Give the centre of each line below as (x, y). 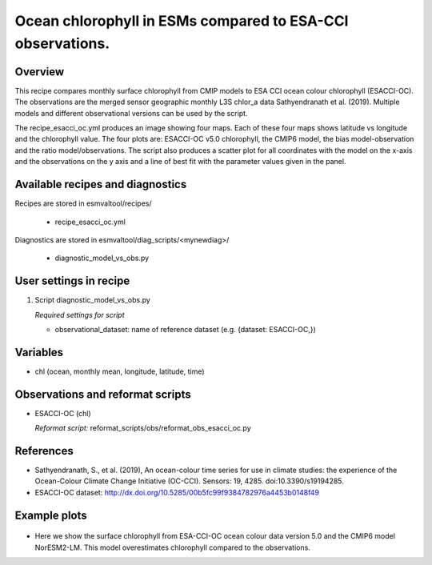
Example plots (51, 515)
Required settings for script (80, 315)
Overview (40, 72)
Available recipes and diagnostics (101, 184)
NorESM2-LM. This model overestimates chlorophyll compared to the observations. (173, 547)
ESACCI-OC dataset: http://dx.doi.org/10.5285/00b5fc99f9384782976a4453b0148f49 (177, 492)
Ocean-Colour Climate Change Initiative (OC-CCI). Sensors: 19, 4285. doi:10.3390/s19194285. (189, 481)
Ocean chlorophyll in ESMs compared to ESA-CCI (182, 21)
